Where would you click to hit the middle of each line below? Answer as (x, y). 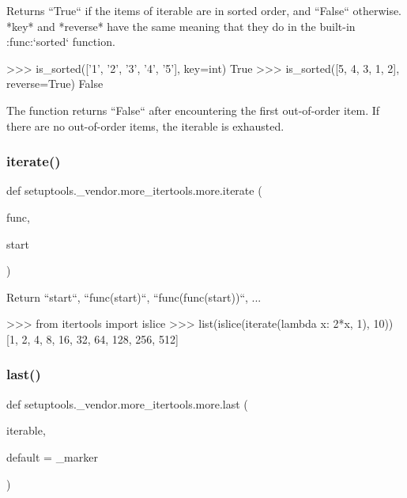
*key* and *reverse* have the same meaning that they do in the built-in (181, 26)
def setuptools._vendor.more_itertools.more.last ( (127, 403)
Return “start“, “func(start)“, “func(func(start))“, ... (134, 297)
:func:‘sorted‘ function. (61, 42)
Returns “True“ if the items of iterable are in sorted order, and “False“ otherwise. (204, 10)
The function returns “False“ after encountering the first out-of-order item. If (193, 110)
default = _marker (52, 456)
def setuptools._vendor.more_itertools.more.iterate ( (134, 190)
